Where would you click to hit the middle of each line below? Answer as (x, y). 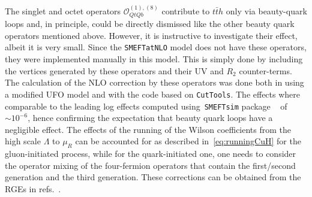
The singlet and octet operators (63, 10)
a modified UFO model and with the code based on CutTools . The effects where (153, 94)
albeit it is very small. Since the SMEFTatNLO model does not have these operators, (156, 47)
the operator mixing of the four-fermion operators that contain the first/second (150, 165)
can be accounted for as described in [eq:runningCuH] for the (188, 141)
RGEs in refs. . (33, 188)
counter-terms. (265, 70)
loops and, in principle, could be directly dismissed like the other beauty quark (150, 24)
